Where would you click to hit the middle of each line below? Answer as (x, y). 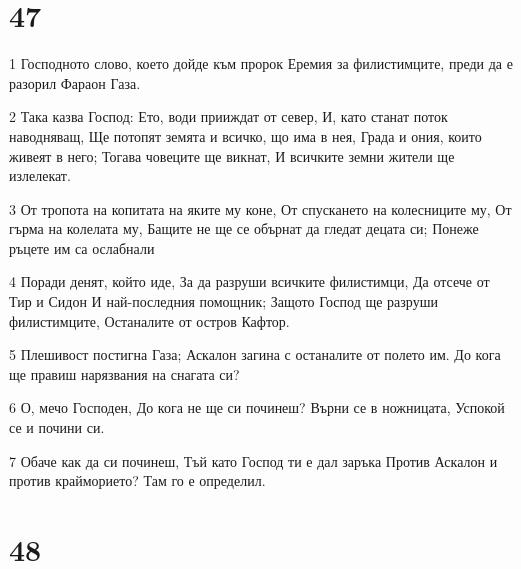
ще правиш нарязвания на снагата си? (124, 373)
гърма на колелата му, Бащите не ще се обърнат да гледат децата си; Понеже (244, 228)
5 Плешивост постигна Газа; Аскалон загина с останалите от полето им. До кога (255, 354)
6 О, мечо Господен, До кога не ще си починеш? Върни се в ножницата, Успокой (257, 407)
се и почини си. (57, 427)
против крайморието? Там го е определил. (137, 480)
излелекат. (40, 175)
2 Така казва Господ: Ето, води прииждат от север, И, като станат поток (228, 116)
